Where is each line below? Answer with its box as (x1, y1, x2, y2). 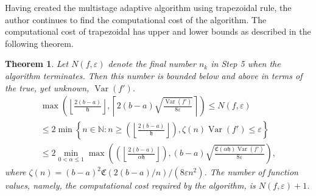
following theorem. (5, 37, 74, 49)
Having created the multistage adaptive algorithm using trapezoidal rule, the (5, 1, 292, 13)
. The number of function (204, 166, 298, 178)
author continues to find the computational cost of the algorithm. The (5, 13, 267, 26)
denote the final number (108, 57, 196, 70)
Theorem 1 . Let (5, 57, 69, 70)
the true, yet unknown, (5, 81, 90, 94)
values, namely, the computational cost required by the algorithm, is (5, 179, 256, 192)
